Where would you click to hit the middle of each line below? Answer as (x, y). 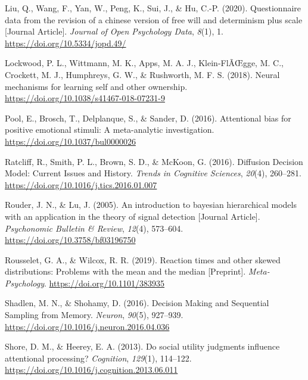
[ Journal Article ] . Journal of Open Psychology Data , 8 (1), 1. (114, 31)
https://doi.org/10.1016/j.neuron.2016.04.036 (87, 326)
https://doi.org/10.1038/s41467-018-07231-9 (85, 98)
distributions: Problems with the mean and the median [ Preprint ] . (125, 271)
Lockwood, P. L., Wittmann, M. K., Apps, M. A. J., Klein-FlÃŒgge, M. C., (144, 63)
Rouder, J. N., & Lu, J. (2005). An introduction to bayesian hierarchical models (151, 205)
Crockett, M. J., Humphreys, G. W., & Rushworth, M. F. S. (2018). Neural (142, 74)
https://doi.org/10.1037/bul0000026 (70, 141)
